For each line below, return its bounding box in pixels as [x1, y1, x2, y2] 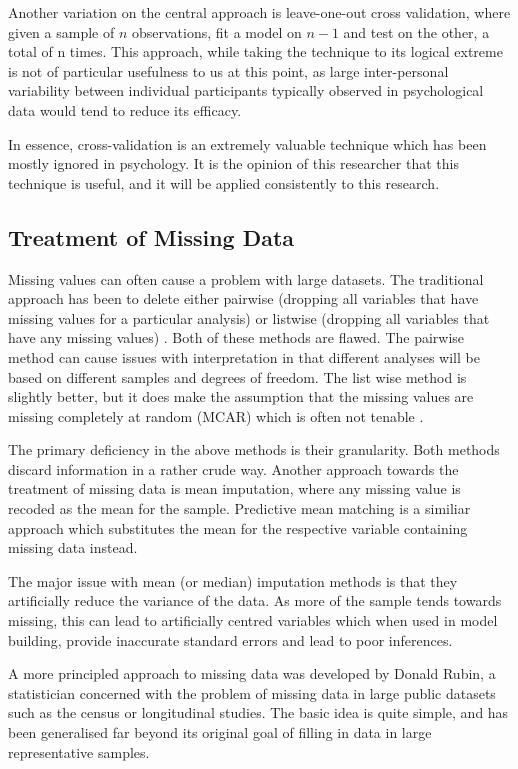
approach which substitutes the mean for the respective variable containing [8, 517, 468, 538]
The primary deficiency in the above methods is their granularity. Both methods [8, 439, 500, 460]
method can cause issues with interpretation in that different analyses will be [8, 346, 480, 367]
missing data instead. [8, 537, 138, 558]
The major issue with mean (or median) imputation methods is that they [8, 570, 458, 591]
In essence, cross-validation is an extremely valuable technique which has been [8, 133, 487, 154]
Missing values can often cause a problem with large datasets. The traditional [8, 268, 484, 289]
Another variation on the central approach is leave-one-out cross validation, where [8, 2, 511, 22]
